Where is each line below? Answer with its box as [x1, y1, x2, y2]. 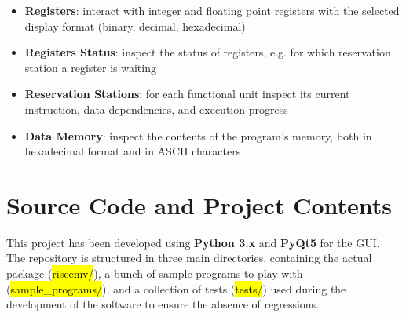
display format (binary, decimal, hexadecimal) [24, 17, 246, 34]
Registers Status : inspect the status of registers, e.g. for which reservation [24, 44, 391, 60]
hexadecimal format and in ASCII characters [24, 143, 241, 159]
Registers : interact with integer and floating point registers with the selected [24, 2, 400, 18]
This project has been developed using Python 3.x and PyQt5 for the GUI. [6, 234, 380, 250]
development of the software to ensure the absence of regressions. [6, 296, 320, 312]
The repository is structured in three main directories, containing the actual [6, 250, 372, 266]
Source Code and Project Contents [6, 188, 393, 220]
